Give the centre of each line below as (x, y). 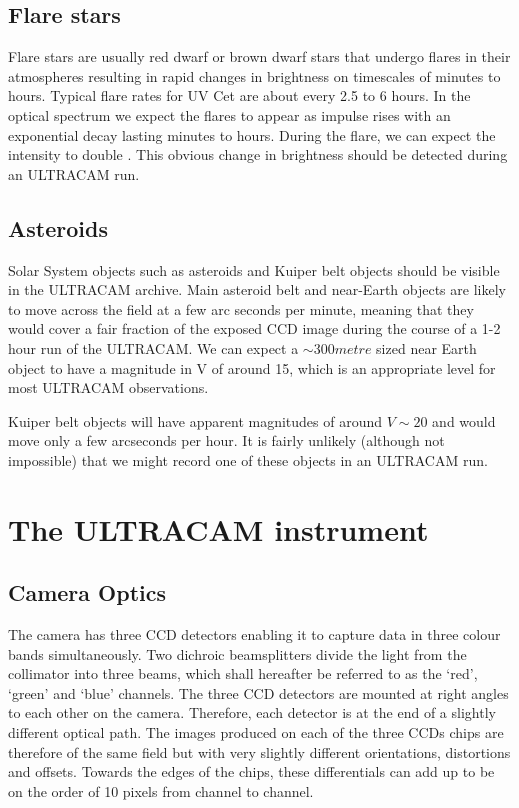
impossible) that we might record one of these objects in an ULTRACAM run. (248, 459)
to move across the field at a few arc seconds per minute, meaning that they (241, 308)
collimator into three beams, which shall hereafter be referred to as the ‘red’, (243, 673)
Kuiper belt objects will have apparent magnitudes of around (195, 420)
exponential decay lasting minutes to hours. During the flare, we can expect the (252, 134)
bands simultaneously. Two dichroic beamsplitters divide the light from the (237, 653)
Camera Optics (87, 592)
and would (464, 420)
